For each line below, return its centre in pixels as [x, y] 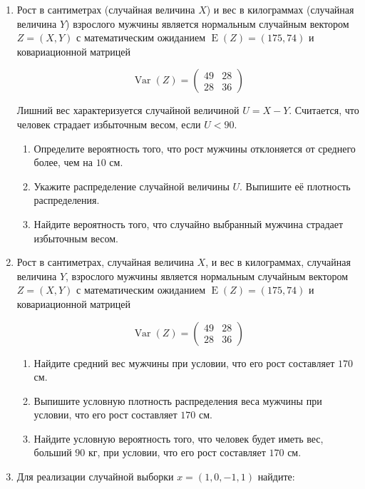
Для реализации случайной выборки [95, 477]
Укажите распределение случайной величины [132, 186]
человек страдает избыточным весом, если [109, 124]
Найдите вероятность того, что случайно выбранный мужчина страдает [189, 223]
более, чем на [63, 162]
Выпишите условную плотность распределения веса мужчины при [178, 400]
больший [53, 452]
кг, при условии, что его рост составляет [177, 452]
